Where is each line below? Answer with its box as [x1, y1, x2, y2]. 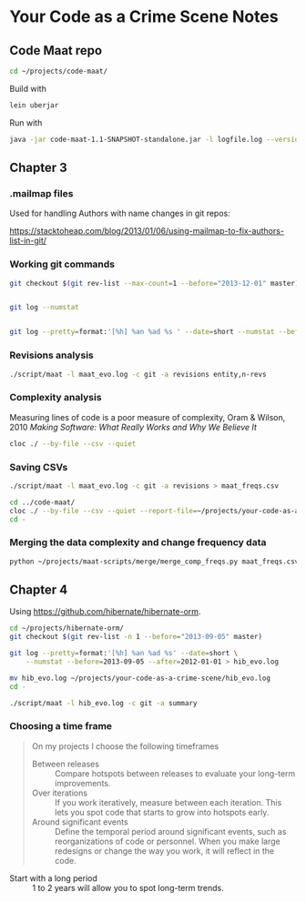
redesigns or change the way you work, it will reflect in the [54, 845, 275, 856]
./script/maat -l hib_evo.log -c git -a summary [9, 698, 198, 707]
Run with [9, 117, 43, 128]
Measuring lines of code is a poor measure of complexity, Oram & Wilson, [9, 411, 286, 422]
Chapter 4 [9, 582, 68, 597]
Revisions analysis [9, 349, 94, 361]
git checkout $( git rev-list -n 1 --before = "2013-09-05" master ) [9, 633, 262, 642]
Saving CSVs [9, 461, 68, 473]
